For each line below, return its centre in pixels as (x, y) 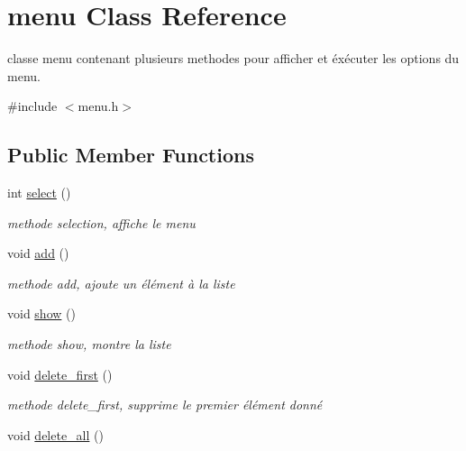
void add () (38, 253)
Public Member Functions (131, 155)
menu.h (98, 106)
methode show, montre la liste (89, 344)
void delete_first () (60, 374)
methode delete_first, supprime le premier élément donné (165, 405)
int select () (39, 193)
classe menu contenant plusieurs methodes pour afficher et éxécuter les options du (233, 58)
